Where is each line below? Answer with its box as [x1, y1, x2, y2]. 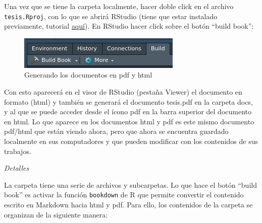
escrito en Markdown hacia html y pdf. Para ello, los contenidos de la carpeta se [4, 199, 253, 210]
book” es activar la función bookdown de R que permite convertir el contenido [4, 189, 244, 200]
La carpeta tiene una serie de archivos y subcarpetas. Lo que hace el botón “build [4, 179, 257, 190]
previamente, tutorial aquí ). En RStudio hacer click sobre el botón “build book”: [4, 21, 254, 31]
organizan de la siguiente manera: [4, 209, 108, 219]
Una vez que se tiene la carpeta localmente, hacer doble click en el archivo [4, 1, 234, 11]
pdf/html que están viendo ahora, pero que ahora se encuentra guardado [4, 126, 229, 136]
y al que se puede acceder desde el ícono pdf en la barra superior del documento [4, 106, 252, 117]
